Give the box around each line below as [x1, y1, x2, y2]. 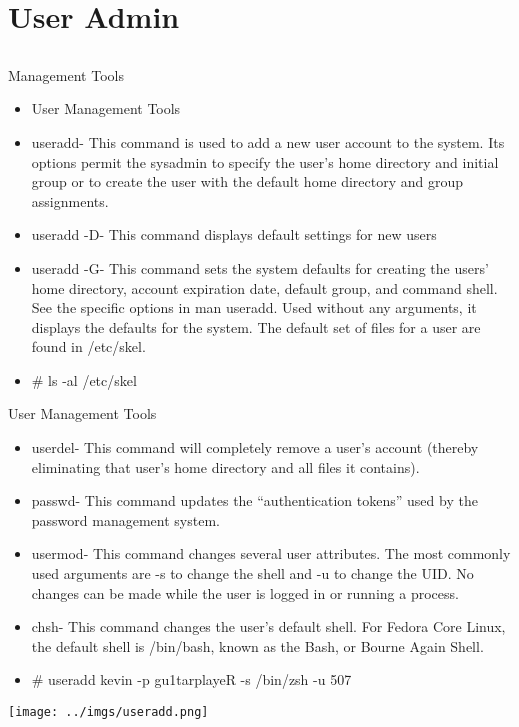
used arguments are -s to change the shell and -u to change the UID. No [31, 563, 474, 584]
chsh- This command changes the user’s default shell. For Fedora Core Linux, [31, 616, 506, 637]
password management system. [31, 509, 220, 530]
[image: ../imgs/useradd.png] [8, 705, 209, 720]
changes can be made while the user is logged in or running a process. [31, 582, 459, 603]
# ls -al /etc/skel [31, 369, 137, 390]
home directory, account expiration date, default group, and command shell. [31, 277, 498, 298]
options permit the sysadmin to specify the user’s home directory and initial [31, 151, 499, 172]
